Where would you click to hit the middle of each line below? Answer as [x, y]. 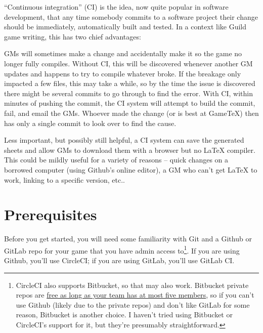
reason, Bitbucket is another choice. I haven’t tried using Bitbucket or [124, 315]
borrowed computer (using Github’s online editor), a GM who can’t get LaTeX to [131, 169]
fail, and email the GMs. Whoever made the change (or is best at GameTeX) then [131, 113]
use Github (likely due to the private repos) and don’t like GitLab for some [133, 304]
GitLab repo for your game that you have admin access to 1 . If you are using [122, 249]
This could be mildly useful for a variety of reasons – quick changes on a [116, 160]
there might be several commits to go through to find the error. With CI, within [128, 93]
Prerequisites [51, 214]
